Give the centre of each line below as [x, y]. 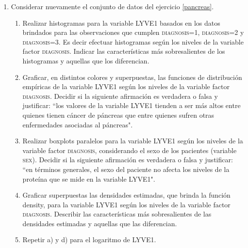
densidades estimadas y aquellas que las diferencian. [100, 223]
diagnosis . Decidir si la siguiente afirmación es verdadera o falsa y [120, 96]
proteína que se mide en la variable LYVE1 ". [89, 178]
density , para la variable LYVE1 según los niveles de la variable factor [126, 204]
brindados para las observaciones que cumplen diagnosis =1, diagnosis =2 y [133, 32]
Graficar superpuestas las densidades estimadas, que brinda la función [126, 195]
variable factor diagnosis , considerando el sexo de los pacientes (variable [130, 150]
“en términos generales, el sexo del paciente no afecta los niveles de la [126, 169]
